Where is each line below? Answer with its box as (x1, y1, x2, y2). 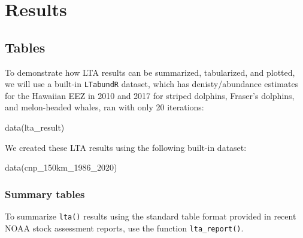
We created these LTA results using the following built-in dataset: (5, 141, 247, 153)
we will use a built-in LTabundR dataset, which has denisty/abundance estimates (5, 78, 299, 90)
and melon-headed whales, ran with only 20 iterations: (5, 101, 204, 113)
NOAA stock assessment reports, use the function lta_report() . (5, 221, 244, 234)
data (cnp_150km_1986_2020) (5, 161, 117, 174)
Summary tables (5, 186, 85, 201)
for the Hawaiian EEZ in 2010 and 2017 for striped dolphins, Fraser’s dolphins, (5, 89, 295, 101)
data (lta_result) (5, 121, 65, 134)
